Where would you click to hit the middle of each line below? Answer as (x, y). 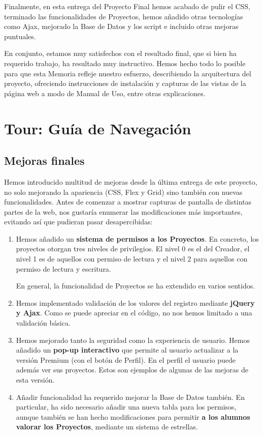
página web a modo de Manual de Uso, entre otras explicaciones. (105, 93)
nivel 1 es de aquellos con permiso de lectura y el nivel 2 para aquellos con (132, 259)
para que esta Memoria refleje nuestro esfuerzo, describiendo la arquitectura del (128, 73)
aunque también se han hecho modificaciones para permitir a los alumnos (133, 416)
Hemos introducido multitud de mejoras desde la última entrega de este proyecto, (131, 181)
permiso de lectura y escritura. (63, 268)
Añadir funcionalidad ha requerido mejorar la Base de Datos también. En (130, 397)
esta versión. (35, 380)
